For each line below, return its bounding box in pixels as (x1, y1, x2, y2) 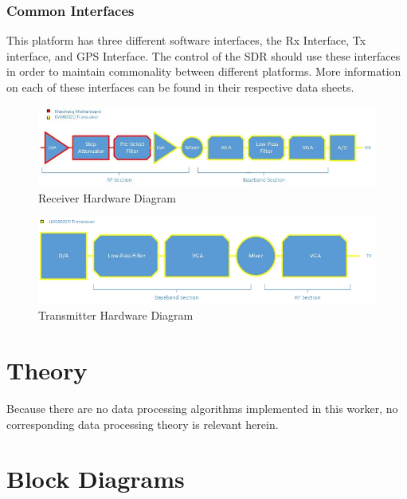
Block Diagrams (6, 462, 185, 495)
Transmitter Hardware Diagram (38, 307, 194, 324)
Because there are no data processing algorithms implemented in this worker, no (6, 399, 398, 416)
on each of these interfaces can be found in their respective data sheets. (6, 79, 354, 95)
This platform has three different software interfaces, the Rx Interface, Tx (6, 32, 366, 49)
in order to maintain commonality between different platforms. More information (6, 63, 401, 80)
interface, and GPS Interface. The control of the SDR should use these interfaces (6, 47, 401, 64)
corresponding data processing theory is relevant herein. (6, 415, 279, 432)
